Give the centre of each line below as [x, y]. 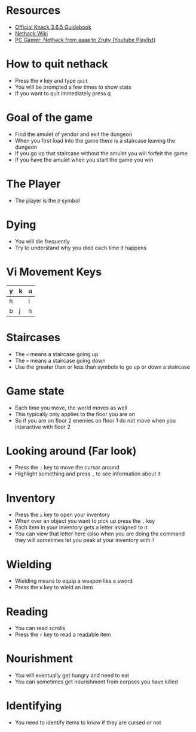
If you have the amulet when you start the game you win [84, 159]
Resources [33, 10]
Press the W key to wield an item [54, 588]
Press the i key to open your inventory [62, 515]
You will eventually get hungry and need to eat [72, 676]
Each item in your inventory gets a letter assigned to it [81, 528]
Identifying [34, 706]
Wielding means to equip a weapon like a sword [73, 581]
